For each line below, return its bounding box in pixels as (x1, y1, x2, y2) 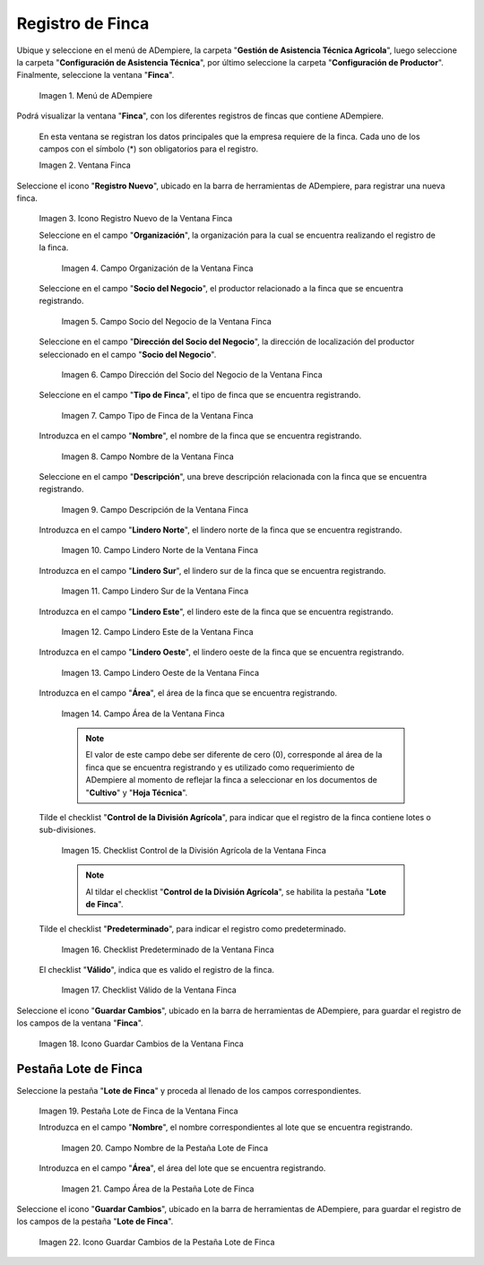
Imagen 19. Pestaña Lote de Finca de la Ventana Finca (39, 1105, 238, 1116)
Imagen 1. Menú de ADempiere (39, 90, 152, 100)
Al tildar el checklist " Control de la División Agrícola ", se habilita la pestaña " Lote (85, 886, 387, 897)
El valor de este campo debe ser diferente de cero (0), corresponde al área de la (85, 749, 383, 760)
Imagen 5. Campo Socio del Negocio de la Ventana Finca (61, 316, 272, 326)
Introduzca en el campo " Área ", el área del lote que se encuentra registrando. (39, 1163, 326, 1174)
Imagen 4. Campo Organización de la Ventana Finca (61, 263, 254, 273)
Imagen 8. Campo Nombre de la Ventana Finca (61, 451, 235, 462)
